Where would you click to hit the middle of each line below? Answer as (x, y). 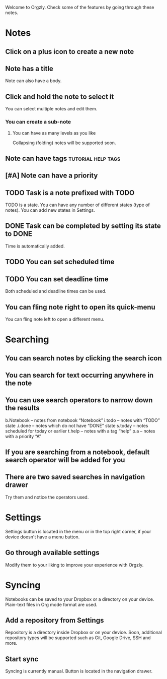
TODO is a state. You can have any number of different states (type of (77, 205)
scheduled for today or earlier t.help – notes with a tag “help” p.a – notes (80, 431)
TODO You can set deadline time (57, 279)
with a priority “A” (23, 436)
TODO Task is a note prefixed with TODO (70, 193)
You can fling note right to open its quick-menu (80, 307)
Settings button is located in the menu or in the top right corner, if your (78, 531)
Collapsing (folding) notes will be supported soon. (64, 143)
